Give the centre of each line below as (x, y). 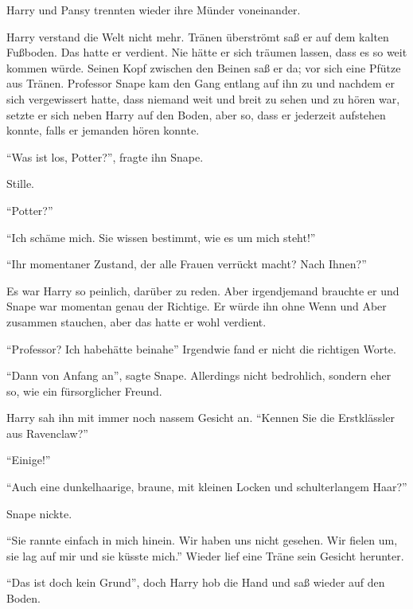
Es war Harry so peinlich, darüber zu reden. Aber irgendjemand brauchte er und (203, 290)
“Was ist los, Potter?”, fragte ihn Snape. (105, 156)
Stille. (21, 183)
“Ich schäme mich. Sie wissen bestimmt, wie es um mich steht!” (161, 237)
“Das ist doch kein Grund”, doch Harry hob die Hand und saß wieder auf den (196, 582)
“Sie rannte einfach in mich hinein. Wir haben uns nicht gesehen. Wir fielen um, (202, 540)
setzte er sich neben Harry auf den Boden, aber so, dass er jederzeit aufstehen (196, 114)
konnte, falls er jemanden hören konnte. (103, 130)
